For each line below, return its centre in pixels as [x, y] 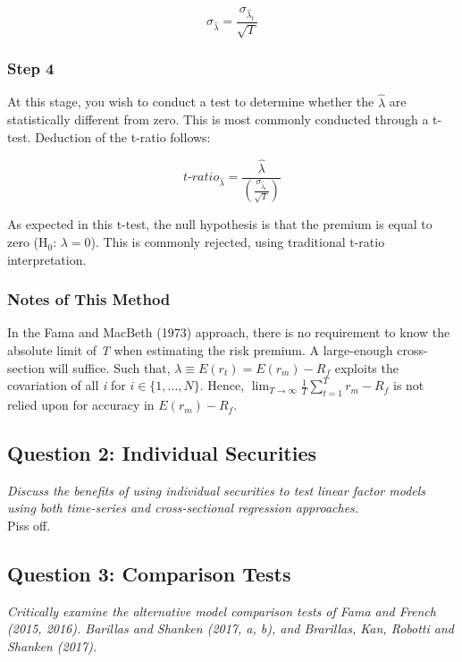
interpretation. [47, 259]
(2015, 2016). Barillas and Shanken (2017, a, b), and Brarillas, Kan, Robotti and [231, 628]
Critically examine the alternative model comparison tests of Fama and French [222, 611]
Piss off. [29, 526]
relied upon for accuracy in [81, 405]
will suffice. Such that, [109, 367]
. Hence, [222, 385]
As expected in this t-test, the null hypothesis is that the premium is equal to [220, 224]
